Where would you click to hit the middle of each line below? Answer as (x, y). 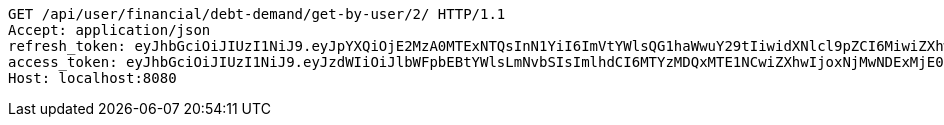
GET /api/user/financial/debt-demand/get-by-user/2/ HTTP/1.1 (257, 14)
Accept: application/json (109, 30)
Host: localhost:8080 (92, 78)
